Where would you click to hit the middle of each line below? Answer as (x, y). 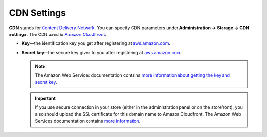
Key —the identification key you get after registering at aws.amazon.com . (96, 43)
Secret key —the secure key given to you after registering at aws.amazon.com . (102, 52)
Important (45, 98)
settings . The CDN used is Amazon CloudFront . (58, 34)
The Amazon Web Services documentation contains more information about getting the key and (132, 75)
